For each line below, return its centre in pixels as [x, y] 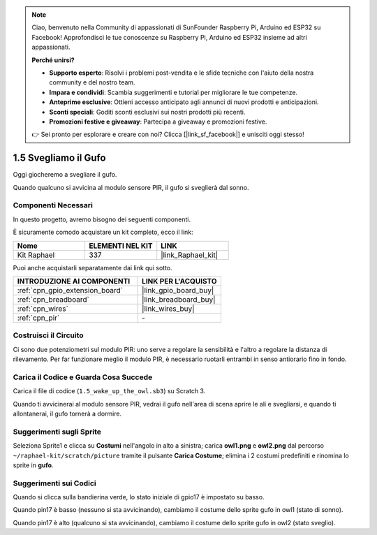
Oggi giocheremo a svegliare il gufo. [65, 175]
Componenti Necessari [53, 205]
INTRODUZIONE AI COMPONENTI [74, 281]
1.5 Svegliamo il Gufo [59, 158]
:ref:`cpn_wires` [43, 309]
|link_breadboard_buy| [179, 299]
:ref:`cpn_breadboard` [53, 299]
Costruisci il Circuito [48, 335]
